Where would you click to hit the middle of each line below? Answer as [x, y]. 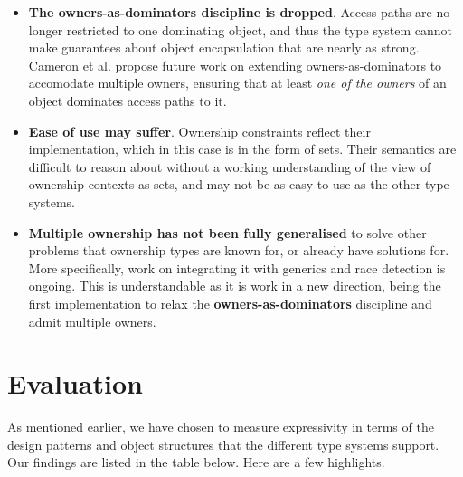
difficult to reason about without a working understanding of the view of [230, 166]
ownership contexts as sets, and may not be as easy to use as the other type [239, 184]
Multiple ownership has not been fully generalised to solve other [227, 232]
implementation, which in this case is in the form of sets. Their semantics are [242, 149]
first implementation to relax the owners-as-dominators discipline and [230, 303]
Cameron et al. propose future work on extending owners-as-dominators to [235, 65]
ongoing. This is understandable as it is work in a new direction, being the [235, 286]
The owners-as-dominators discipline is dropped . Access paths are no [239, 12]
